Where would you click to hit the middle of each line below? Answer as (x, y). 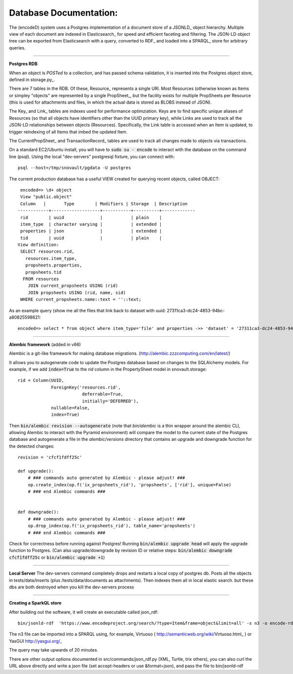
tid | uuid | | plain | (91, 238)
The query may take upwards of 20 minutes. (54, 650)
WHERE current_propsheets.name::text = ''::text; (81, 300)
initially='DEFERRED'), (110, 401)
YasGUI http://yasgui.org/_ (36, 641)
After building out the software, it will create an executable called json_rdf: (84, 612)
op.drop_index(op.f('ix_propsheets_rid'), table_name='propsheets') (111, 526)
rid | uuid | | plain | (91, 217)
